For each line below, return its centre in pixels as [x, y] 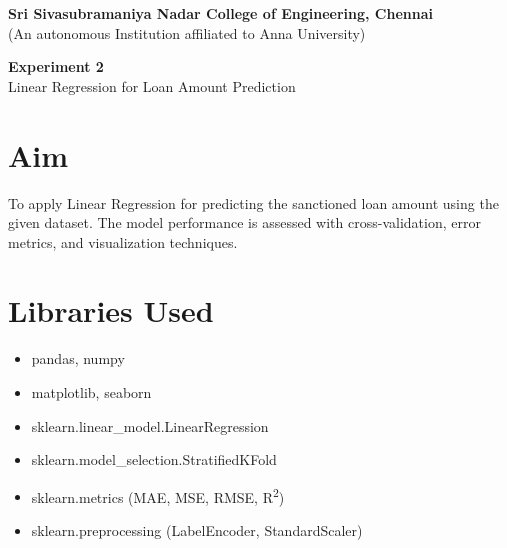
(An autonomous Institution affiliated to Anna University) [187, 32]
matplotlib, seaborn [91, 392]
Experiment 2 [56, 66]
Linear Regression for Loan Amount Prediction [152, 85]
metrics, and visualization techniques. [123, 241]
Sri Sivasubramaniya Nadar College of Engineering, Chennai [220, 13]
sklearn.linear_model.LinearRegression [150, 425]
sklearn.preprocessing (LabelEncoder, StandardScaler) [197, 530]
